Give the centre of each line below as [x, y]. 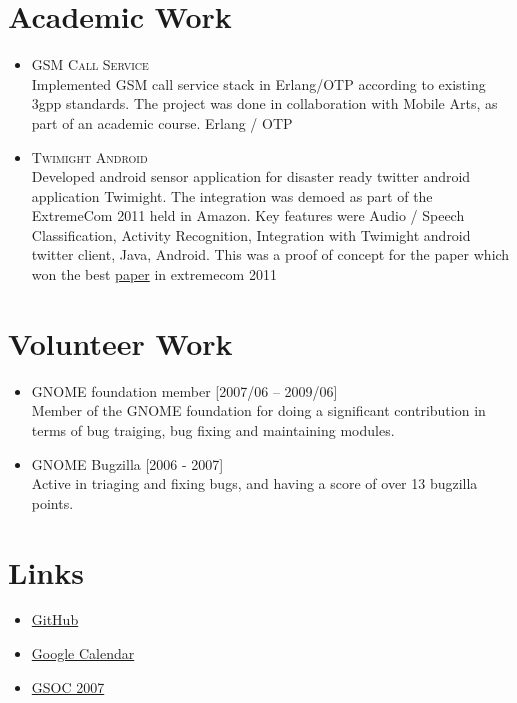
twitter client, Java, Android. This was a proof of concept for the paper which [270, 254]
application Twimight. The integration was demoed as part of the [232, 195]
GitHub [55, 619]
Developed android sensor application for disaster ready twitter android [251, 176]
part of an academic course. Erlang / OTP [162, 122]
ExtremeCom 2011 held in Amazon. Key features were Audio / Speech [248, 215]
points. [52, 502]
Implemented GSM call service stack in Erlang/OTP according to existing [258, 83]
